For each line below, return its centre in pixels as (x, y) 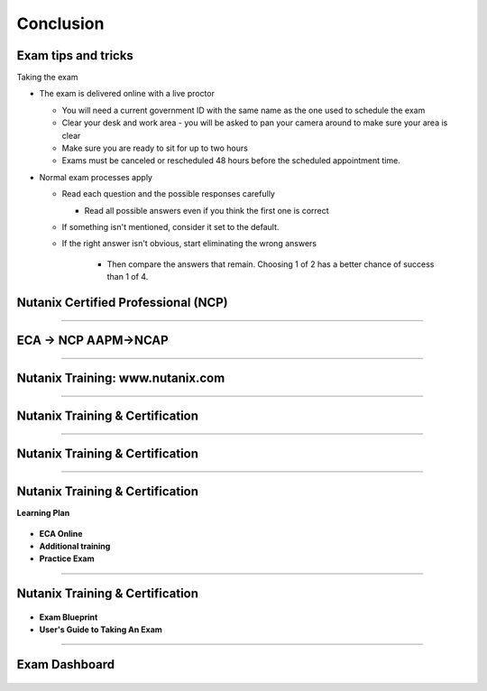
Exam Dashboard (66, 664)
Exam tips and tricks (75, 55)
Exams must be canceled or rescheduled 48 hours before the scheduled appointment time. (231, 161)
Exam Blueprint (69, 617)
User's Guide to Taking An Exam (101, 630)
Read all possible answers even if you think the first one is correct (207, 210)
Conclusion (60, 23)
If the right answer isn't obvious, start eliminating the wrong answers (189, 244)
